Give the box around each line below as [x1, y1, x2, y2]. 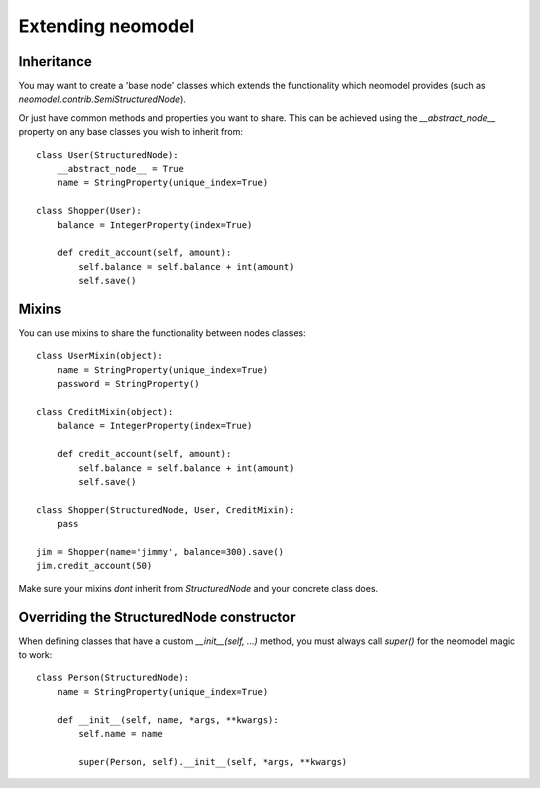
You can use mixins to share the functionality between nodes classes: [18, 327, 306, 339]
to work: [18, 648, 53, 660]
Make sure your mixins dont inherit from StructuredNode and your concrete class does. [18, 582, 379, 594]
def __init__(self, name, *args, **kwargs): [56, 714, 279, 725]
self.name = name [78, 728, 164, 739]
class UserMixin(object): [36, 350, 164, 362]
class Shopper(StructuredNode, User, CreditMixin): [36, 504, 295, 515]
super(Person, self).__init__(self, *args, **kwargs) [78, 756, 348, 767]
